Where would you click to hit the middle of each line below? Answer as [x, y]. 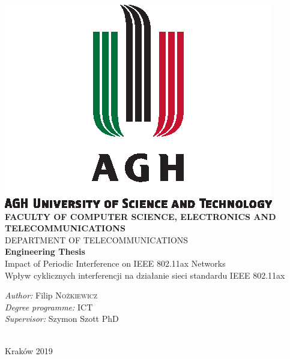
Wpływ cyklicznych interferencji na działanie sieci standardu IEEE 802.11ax [145, 275]
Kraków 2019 [29, 350]
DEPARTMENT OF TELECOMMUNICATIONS [97, 239]
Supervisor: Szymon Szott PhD [62, 319]
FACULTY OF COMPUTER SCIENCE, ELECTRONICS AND [140, 216]
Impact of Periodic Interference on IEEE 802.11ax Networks [115, 263]
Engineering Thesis [45, 251]
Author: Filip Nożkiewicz [51, 295]
